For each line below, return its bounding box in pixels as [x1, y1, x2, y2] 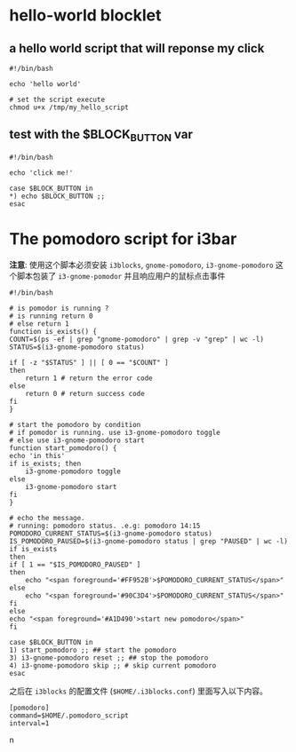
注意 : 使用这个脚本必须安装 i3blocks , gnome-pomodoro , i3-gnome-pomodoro [9, 259, 274, 270]
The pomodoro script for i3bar [9, 229, 237, 249]
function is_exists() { [9, 327, 98, 336]
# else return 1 [9, 319, 69, 329]
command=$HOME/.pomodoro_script [9, 711, 129, 720]
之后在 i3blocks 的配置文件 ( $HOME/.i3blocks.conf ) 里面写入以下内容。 [9, 685, 268, 696]
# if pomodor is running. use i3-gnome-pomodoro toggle [9, 428, 220, 437]
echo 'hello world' [9, 80, 82, 89]
